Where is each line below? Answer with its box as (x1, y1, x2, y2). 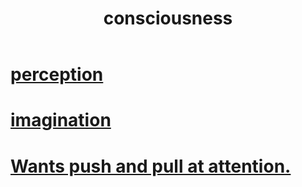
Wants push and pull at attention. (10, 155, 292, 177)
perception (10, 63, 104, 86)
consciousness (103, 7, 233, 30)
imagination (10, 109, 112, 132)
